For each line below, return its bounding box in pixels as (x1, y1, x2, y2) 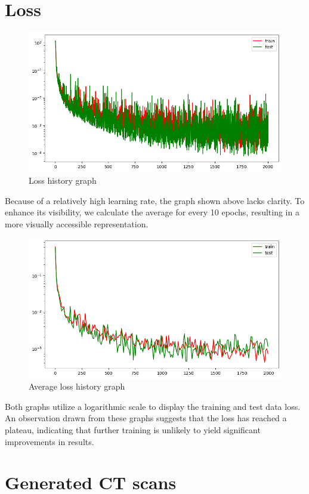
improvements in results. (5, 435, 94, 447)
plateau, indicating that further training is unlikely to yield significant (5, 423, 261, 436)
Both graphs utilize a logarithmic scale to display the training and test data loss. (5, 400, 301, 412)
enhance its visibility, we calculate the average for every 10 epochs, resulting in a (5, 206, 299, 218)
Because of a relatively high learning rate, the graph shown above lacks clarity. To (5, 194, 305, 206)
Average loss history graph (29, 380, 125, 393)
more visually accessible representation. (5, 217, 149, 230)
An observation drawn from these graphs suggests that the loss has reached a (5, 412, 287, 424)
